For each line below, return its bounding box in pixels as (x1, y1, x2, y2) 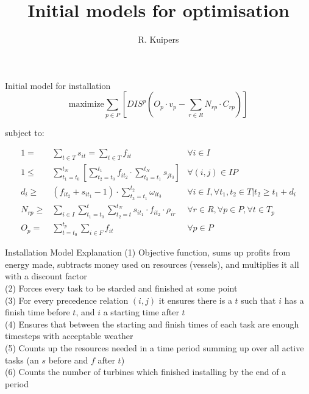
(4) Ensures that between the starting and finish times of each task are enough (5, 317, 299, 330)
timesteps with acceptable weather (5, 329, 133, 342)
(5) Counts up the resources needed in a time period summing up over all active (5, 342, 304, 354)
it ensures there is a (158, 293, 232, 306)
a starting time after (103, 306, 179, 318)
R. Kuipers (138, 33, 179, 46)
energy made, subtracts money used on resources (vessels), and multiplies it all (5, 257, 299, 270)
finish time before (5, 306, 70, 318)
